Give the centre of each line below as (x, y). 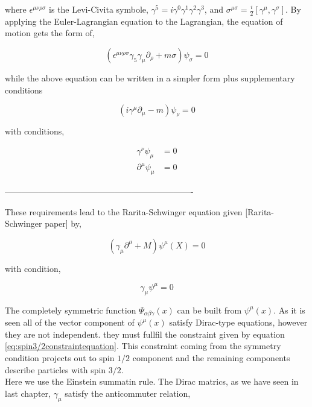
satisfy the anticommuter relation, (128, 393)
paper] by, (63, 223)
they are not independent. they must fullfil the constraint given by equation (145, 334)
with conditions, (35, 131)
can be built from (209, 310)
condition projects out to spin (60, 357)
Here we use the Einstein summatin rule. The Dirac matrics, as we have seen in (152, 381)
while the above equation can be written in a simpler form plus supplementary (150, 78)
